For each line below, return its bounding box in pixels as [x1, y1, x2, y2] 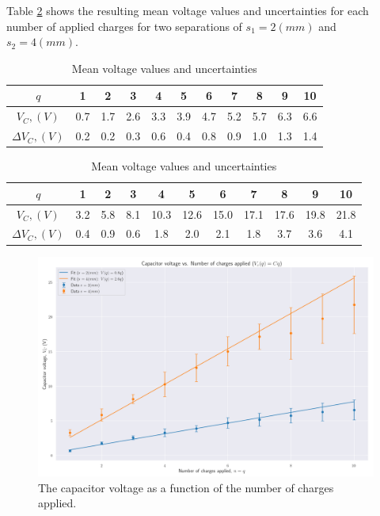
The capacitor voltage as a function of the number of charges [38, 479, 334, 495]
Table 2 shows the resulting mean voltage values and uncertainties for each [6, 2, 369, 18]
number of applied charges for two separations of [6, 17, 242, 34]
